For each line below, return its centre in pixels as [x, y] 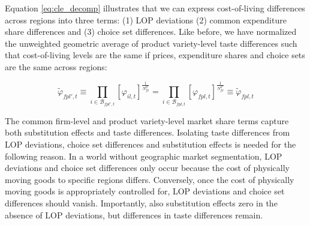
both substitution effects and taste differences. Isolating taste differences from [148, 132]
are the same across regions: [56, 66]
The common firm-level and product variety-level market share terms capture [147, 120]
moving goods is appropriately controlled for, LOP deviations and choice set [145, 191]
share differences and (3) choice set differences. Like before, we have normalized [151, 31]
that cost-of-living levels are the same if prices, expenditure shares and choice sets [155, 55]
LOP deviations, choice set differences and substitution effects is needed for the [151, 144]
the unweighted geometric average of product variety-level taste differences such [151, 43]
